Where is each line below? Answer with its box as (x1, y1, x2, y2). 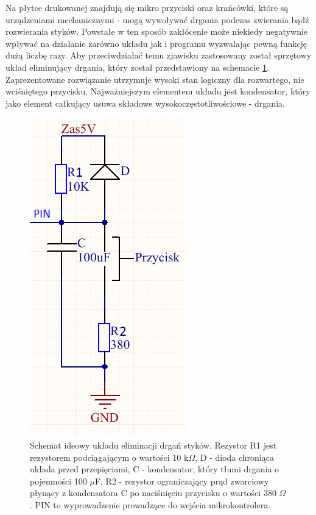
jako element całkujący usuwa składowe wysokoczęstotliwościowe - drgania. (5, 96, 285, 109)
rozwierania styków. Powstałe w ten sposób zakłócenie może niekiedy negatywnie (5, 25, 308, 38)
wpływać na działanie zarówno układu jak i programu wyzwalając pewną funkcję (5, 37, 307, 49)
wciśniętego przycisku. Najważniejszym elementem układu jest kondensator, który (5, 85, 311, 98)
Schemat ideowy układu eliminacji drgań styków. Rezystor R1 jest (30, 438, 277, 451)
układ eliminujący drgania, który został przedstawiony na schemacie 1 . (5, 60, 269, 73)
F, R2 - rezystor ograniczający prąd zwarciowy (94, 474, 269, 487)
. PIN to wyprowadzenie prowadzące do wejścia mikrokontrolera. (30, 498, 271, 511)
